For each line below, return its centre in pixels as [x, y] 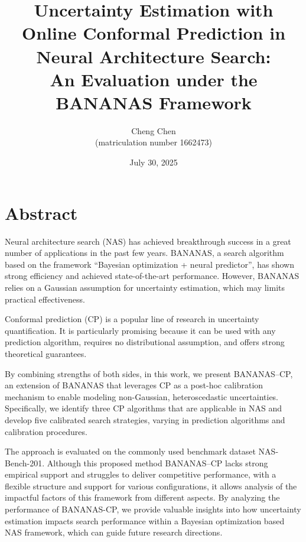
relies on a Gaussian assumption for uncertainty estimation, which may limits [145, 287]
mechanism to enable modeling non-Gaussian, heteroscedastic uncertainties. [142, 396]
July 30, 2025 [154, 162]
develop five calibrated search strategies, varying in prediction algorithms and [145, 419]
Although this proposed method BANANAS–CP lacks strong [157, 463]
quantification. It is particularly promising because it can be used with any [140, 330]
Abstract [41, 212]
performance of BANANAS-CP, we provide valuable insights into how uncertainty [153, 509]
